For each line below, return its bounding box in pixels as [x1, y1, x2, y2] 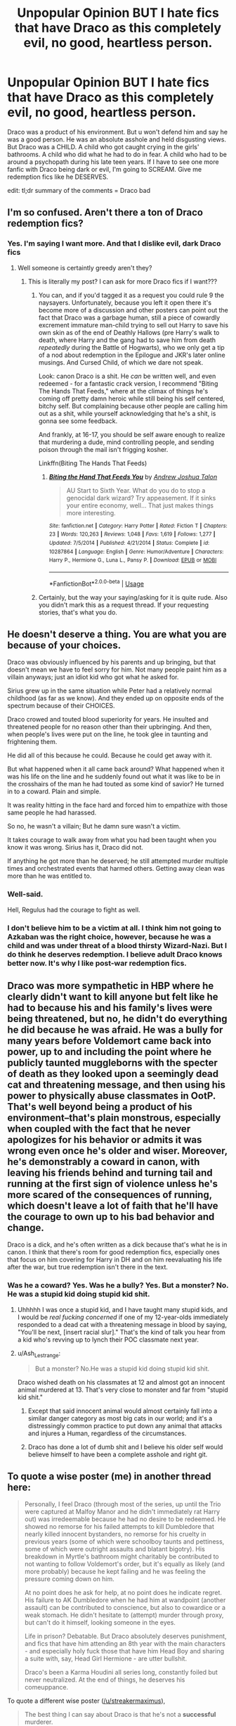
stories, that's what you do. [38, 607, 118, 617]
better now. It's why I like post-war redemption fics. [7, 958, 188, 968]
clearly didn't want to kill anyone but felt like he [7, 990, 219, 1002]
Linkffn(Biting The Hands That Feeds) [38, 459, 147, 467]
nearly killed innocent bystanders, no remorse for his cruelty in [24, 1530, 206, 1539]
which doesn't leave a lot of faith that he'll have [7, 1199, 218, 1211]
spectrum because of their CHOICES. [7, 702, 115, 710]
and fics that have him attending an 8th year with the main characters [24, 1639, 226, 1648]
